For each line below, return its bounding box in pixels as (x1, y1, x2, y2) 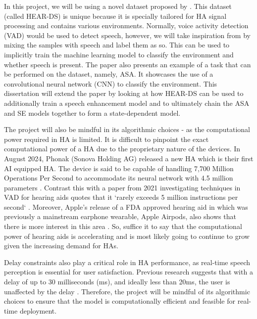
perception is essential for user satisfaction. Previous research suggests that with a (4, 267, 253, 277)
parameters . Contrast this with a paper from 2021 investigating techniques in (4, 182, 241, 192)
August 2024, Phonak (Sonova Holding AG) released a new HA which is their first (4, 153, 254, 163)
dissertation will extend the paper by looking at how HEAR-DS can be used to (4, 88, 244, 98)
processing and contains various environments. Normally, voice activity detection (4, 20, 249, 31)
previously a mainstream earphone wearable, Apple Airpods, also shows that (4, 211, 236, 222)
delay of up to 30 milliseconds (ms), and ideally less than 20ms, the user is (4, 276, 230, 287)
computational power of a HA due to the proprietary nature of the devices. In (4, 143, 241, 154)
